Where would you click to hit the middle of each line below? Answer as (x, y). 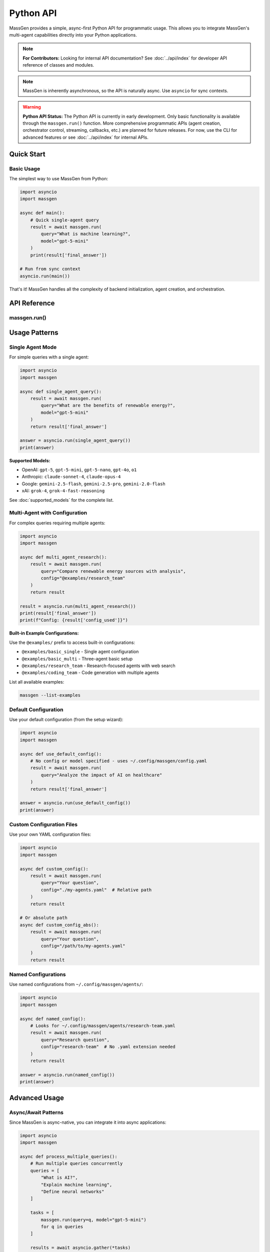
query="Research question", (75, 1040)
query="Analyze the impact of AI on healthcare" (101, 775)
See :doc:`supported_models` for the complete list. (61, 500)
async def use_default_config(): (61, 754)
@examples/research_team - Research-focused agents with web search (98, 666)
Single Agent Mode (33, 347)
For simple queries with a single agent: (49, 357)
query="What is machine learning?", (86, 234)
